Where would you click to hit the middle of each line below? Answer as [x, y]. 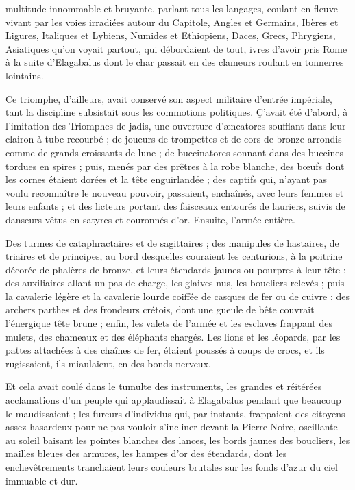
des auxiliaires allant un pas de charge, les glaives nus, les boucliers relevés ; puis [175, 283]
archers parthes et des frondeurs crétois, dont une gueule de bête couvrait [160, 309]
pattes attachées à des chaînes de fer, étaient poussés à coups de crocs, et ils [165, 350]
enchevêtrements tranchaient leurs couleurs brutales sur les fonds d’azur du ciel [172, 467]
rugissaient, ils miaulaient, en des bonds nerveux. [108, 363]
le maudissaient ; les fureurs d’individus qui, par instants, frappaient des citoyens [175, 413]
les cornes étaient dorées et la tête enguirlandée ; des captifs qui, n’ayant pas [167, 179]
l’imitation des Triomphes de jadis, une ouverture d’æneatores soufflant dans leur [176, 125]
